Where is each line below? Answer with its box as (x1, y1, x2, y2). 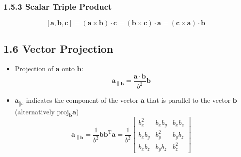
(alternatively (15, 106, 55, 116)
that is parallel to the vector (146, 95, 231, 105)
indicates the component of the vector (26, 95, 139, 105)
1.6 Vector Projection (3, 41, 113, 56)
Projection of (15, 63, 53, 74)
